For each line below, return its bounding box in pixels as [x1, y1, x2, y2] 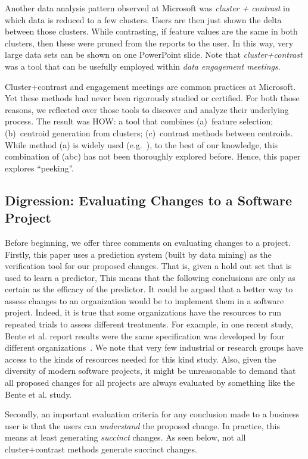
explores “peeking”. [5, 161, 74, 174]
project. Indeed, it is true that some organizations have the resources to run [5, 306, 282, 319]
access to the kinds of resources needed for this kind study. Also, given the [5, 352, 276, 365]
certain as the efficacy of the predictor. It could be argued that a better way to [5, 283, 293, 295]
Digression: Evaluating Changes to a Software [5, 191, 292, 209]
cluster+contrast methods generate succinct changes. [5, 443, 197, 455]
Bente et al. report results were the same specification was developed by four [5, 329, 285, 342]
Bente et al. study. [5, 388, 72, 400]
